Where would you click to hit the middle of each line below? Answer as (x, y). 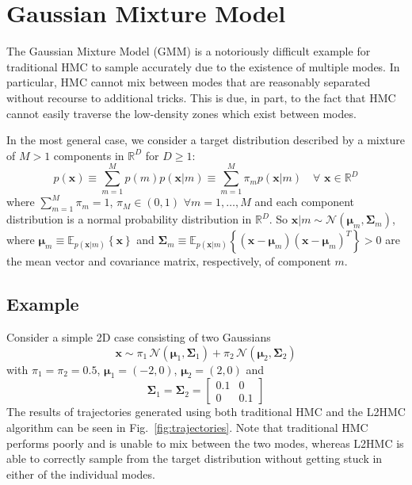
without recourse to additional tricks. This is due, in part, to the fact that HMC (201, 97)
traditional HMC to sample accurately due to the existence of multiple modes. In (203, 66)
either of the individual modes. (81, 474)
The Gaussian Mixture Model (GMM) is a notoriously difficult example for (189, 51)
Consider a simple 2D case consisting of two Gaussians (139, 337)
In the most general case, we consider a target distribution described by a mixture (206, 140)
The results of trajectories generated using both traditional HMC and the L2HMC (206, 412)
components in (89, 155)
